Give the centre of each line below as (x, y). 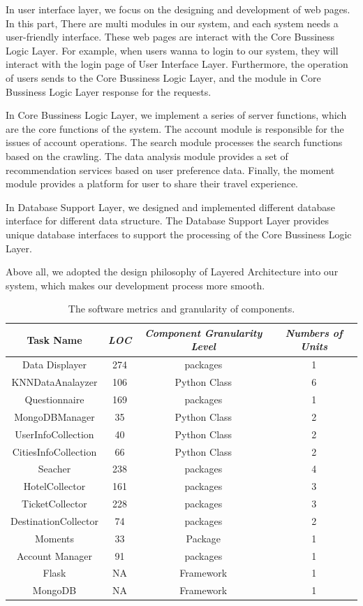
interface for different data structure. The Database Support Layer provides (167, 221)
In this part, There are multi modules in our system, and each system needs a (172, 23)
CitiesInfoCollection (54, 451)
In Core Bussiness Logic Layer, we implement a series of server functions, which (176, 115)
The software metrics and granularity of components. (181, 309)
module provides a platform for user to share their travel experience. (152, 183)
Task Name (54, 339)
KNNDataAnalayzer (54, 382)
